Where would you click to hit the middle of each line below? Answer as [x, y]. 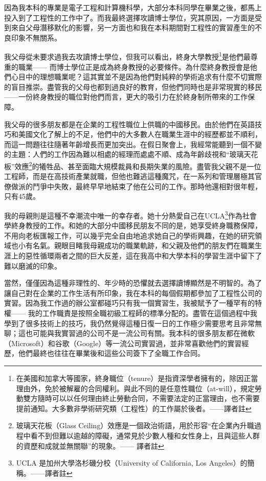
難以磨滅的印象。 [33, 265]
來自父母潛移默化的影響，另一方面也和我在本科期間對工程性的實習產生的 [133, 27]
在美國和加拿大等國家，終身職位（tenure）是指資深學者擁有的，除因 [130, 378]
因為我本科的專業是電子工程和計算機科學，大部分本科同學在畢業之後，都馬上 [133, 7]
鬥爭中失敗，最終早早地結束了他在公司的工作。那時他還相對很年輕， [147, 186]
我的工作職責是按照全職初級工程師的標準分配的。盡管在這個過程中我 [142, 313]
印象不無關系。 [36, 37]
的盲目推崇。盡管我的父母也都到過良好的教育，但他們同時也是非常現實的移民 [133, 86]
